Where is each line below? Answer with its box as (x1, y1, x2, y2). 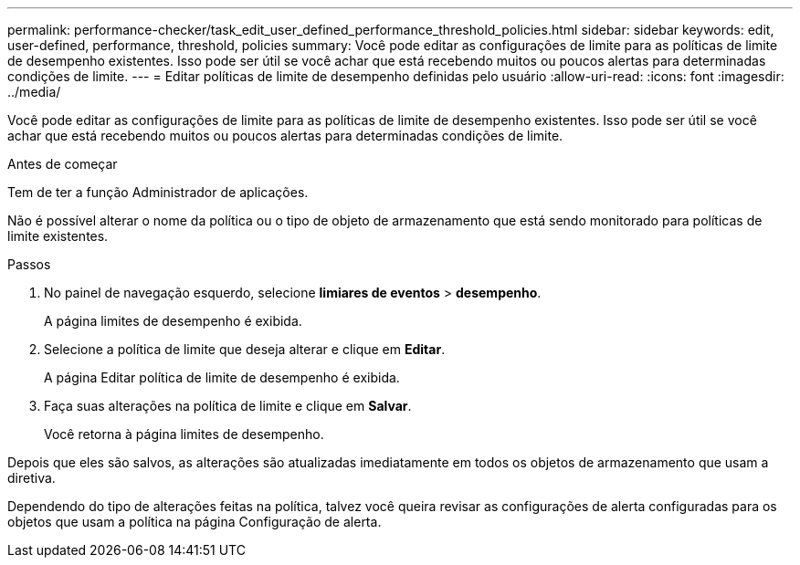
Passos (7, 256, 51, 272)
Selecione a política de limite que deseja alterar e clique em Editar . (44, 341, 446, 357)
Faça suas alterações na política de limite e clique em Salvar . (44, 398, 412, 413)
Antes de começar (7, 156, 118, 172)
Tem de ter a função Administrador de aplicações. (7, 184, 309, 200)
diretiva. (7, 470, 56, 486)
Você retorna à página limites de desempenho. (44, 426, 324, 442)
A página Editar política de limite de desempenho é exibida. (44, 370, 400, 385)
